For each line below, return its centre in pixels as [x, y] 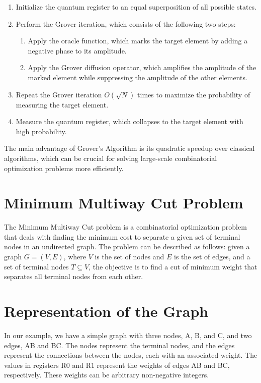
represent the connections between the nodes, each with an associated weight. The [131, 355]
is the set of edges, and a [212, 257]
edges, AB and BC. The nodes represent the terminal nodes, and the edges [119, 345]
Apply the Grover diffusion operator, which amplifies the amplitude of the [142, 67]
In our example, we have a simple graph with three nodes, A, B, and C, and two [128, 335]
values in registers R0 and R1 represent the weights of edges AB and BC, [117, 365]
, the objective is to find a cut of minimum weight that [173, 266]
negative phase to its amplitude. [77, 50]
